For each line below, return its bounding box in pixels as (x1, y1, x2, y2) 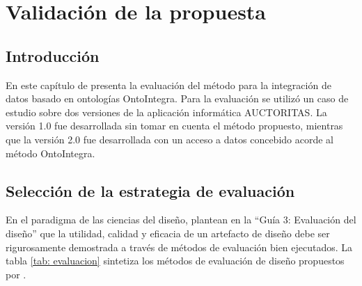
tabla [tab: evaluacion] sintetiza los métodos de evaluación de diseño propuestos (6, 253, 345, 268)
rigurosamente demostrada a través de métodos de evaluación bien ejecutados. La (6, 239, 353, 254)
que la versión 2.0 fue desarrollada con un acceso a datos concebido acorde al (6, 132, 333, 146)
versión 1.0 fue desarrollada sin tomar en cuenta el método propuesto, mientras (6, 118, 343, 133)
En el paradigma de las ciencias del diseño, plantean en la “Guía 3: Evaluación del (6, 212, 356, 227)
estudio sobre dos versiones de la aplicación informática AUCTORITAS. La (6, 104, 327, 119)
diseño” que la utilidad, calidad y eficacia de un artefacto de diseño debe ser (6, 225, 330, 240)
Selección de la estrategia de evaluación (6, 180, 295, 201)
